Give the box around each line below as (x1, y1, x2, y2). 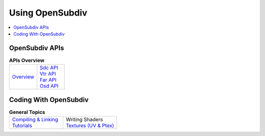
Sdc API (39, 64, 58, 71)
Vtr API (39, 71, 56, 78)
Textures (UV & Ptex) (65, 122, 114, 129)
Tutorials (12, 122, 32, 129)
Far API (39, 77, 56, 83)
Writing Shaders (65, 116, 103, 123)
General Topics (9, 109, 45, 116)
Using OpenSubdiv (9, 7, 88, 18)
